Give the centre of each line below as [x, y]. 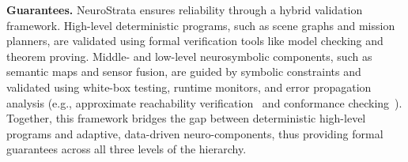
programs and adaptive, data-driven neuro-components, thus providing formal [195, 133]
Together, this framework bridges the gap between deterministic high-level [186, 118]
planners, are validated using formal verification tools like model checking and [195, 41]
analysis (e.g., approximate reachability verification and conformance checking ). [204, 102]
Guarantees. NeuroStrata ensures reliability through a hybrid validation [185, 9]
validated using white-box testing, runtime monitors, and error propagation [189, 87]
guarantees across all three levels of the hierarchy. [127, 149]
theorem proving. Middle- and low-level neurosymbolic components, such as [189, 56]
